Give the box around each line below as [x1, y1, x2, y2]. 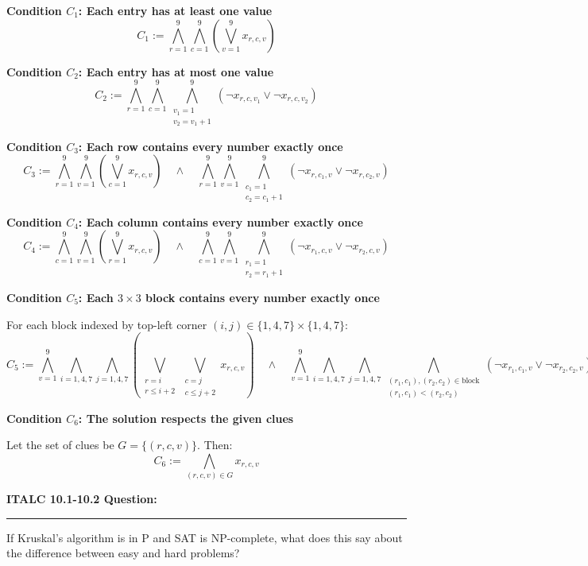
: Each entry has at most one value [78, 63, 274, 79]
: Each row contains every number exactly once [78, 138, 343, 154]
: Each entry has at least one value [78, 2, 273, 18]
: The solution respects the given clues [78, 409, 294, 426]
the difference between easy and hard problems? [6, 545, 240, 561]
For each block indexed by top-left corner [6, 316, 207, 332]
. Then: [197, 436, 233, 453]
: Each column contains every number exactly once [78, 213, 363, 230]
